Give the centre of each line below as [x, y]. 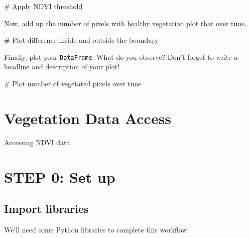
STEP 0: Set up [60, 176]
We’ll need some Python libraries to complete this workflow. [97, 229]
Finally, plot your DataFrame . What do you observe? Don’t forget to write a [121, 56]
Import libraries [46, 209]
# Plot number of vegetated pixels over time [73, 84]
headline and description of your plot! [62, 67]
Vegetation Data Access [88, 118]
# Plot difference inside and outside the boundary [81, 40]
